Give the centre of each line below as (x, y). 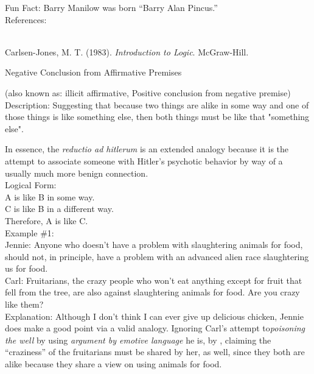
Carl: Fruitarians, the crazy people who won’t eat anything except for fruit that (154, 280)
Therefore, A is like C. (47, 220)
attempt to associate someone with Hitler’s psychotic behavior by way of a (144, 161)
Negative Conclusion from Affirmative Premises (93, 72)
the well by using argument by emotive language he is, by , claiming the (138, 340)
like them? (24, 304)
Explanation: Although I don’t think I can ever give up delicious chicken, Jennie (154, 316)
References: (26, 19)
